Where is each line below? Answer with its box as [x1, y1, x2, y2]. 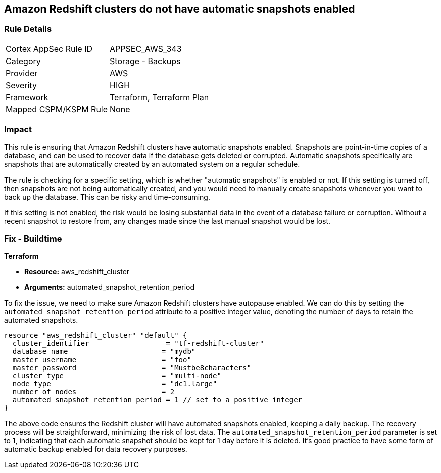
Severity [6, 80, 37, 90]
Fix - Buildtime [4, 233, 62, 244]
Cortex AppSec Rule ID [6, 43, 93, 54]
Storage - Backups [110, 55, 181, 66]
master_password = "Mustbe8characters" [12, 364, 251, 372]
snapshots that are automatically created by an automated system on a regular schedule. [4, 159, 300, 168]
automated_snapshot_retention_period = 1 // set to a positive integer [12, 396, 303, 404]
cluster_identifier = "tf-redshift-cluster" [12, 339, 264, 348]
